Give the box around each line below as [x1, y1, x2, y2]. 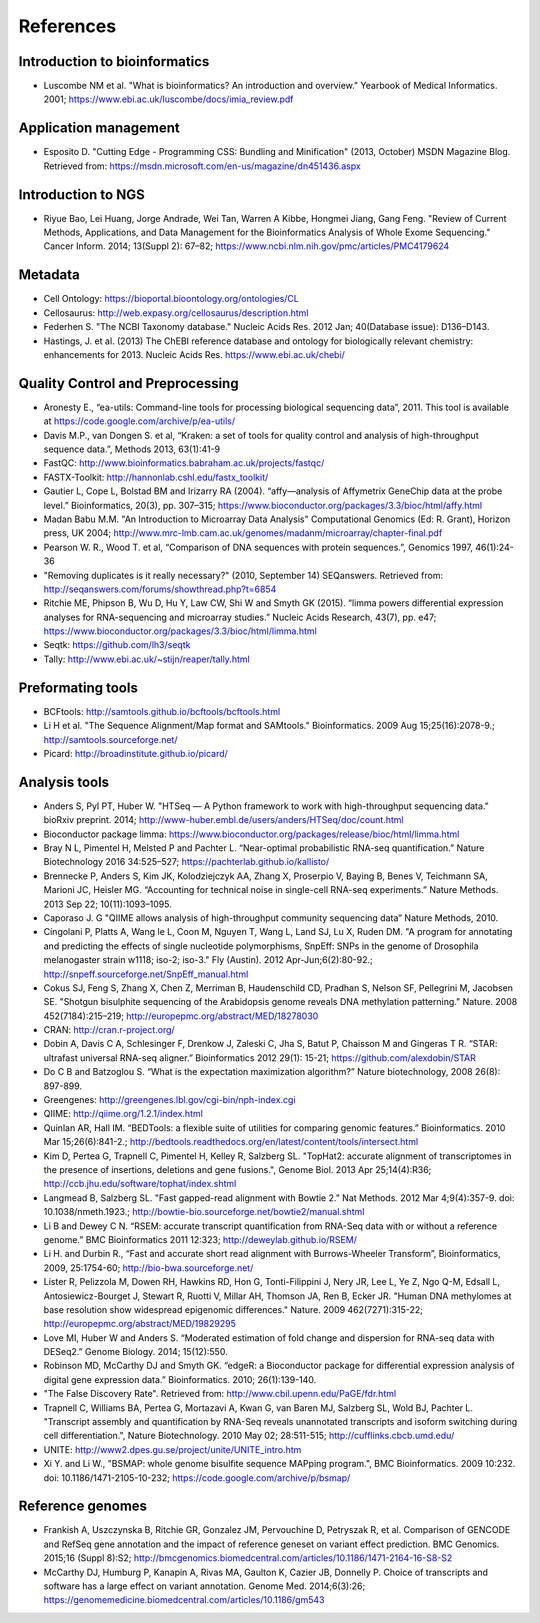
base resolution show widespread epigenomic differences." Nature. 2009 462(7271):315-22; [43, 1303, 424, 1315]
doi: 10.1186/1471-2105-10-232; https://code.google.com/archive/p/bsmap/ [43, 1471, 351, 1484]
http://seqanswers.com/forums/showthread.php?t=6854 [43, 583, 277, 595]
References [18, 15, 117, 37]
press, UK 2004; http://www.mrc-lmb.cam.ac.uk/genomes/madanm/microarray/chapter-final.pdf [43, 527, 443, 539]
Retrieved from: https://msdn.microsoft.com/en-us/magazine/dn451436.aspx [43, 160, 362, 172]
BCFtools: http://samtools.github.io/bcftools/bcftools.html [43, 705, 281, 717]
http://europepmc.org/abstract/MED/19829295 [43, 1318, 237, 1330]
